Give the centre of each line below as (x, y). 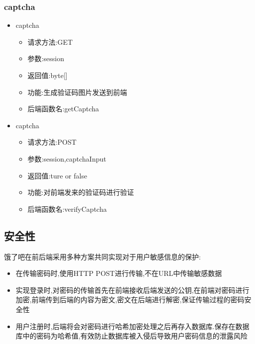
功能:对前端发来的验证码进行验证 (81, 192)
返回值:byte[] (47, 75)
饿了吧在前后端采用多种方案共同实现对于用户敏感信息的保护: (102, 256)
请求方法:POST (52, 142)
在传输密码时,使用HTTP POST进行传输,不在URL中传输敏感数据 (119, 273)
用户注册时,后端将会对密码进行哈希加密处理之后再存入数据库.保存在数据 (132, 326)
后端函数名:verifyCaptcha (67, 209)
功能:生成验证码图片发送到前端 (77, 92)
